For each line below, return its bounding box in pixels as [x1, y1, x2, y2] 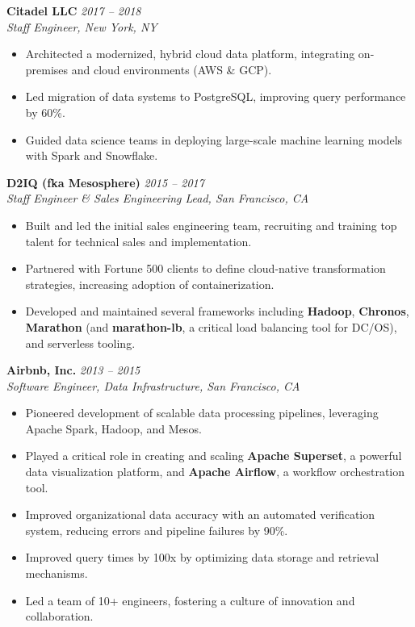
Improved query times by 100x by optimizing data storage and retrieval [25, 549, 379, 566]
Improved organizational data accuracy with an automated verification [25, 506, 375, 523]
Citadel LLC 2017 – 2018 [6, 2, 141, 19]
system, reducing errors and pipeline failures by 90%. [25, 521, 288, 538]
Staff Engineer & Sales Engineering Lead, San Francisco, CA [6, 190, 309, 207]
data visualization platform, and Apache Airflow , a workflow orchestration [25, 463, 405, 480]
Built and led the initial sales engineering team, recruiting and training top [25, 216, 397, 233]
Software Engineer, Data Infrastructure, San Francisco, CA [6, 377, 300, 394]
